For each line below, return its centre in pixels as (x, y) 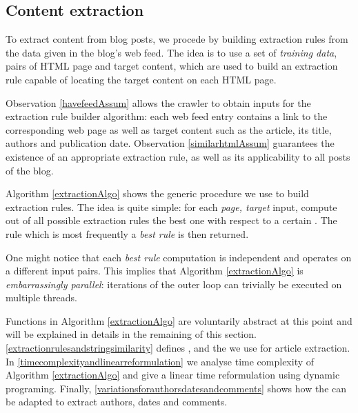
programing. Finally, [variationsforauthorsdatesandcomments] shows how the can (176, 388)
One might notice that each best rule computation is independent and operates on (179, 257)
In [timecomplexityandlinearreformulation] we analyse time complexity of (160, 361)
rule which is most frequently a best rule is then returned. (127, 233)
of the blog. (30, 170)
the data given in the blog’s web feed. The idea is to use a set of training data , (171, 52)
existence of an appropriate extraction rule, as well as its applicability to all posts (178, 156)
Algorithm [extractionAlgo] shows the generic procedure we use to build (157, 193)
